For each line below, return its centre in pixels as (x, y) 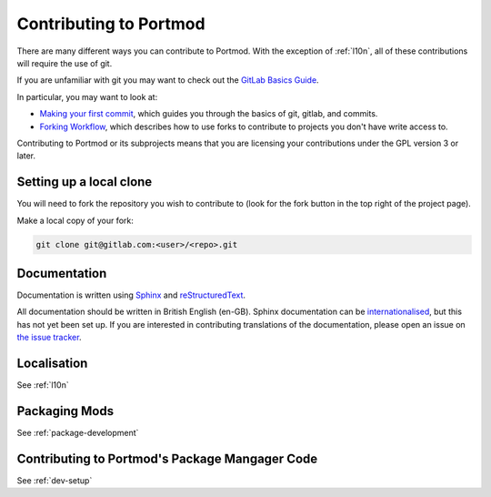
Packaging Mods (65, 411)
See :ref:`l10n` (43, 385)
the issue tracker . (49, 338)
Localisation (52, 364)
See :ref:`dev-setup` (55, 480)
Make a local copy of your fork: (75, 220)
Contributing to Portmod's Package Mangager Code (167, 458)
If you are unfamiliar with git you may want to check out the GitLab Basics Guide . (168, 80)
